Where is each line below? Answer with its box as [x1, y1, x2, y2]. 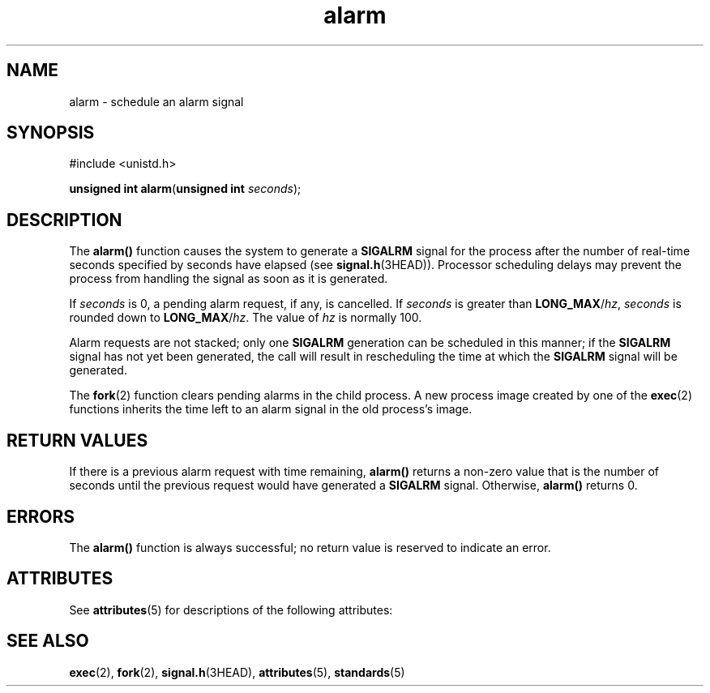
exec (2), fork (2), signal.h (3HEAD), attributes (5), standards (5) [69, 665, 405, 679]
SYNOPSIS [6, 122, 95, 143]
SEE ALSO [6, 631, 89, 652]
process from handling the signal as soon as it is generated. [69, 272, 388, 286]
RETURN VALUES [6, 430, 148, 451]
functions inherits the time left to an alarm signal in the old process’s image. [69, 402, 473, 417]
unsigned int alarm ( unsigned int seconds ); [69, 182, 302, 196]
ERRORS [6, 506, 75, 527]
